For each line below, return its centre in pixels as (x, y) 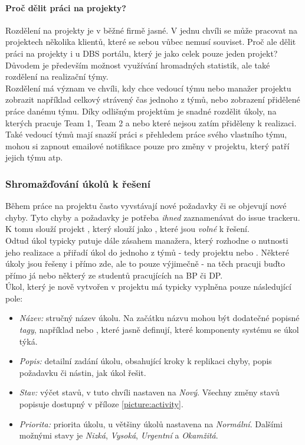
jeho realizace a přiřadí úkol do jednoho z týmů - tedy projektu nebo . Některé (147, 252)
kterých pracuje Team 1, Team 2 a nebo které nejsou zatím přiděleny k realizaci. (151, 122)
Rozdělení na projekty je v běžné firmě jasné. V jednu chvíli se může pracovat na (152, 30)
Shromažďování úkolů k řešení (78, 183)
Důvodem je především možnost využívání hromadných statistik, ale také (138, 65)
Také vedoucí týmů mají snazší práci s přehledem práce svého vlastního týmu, (146, 134)
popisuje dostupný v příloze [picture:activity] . (101, 404)
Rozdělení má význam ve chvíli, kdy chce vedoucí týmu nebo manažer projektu (148, 88)
